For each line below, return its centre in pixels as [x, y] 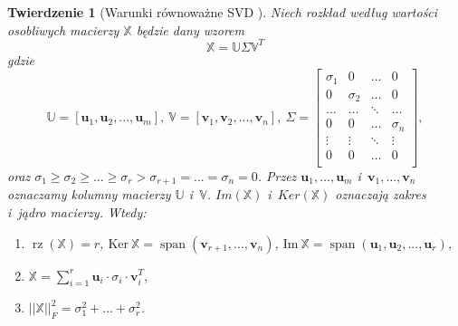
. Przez [277, 175]
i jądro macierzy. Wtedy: [77, 211]
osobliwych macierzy [63, 29]
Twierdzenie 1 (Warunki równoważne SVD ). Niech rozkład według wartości [223, 12]
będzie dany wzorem [190, 29]
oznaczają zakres [381, 194]
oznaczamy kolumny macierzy [89, 194]
